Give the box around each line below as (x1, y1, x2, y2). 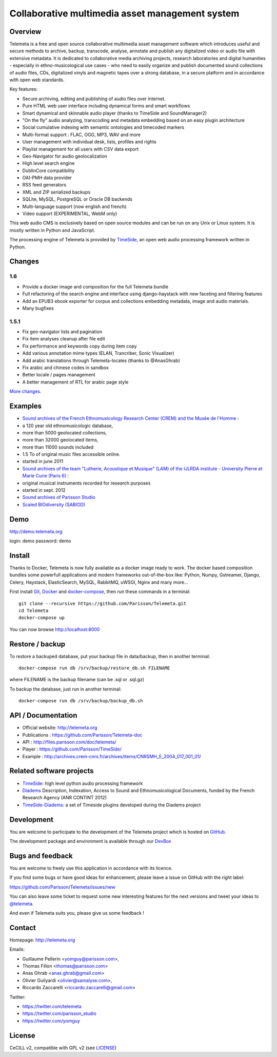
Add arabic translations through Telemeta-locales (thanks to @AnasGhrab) (22, 357, 181, 363)
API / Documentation (9, 711, 77, 720)
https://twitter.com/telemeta (22, 1003, 82, 1009)
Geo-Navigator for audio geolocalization (22, 153, 108, 159)
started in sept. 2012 (22, 487, 66, 493)
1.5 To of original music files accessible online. (22, 451, 121, 457)
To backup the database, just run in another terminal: (9, 686, 122, 692)
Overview (9, 27, 42, 36)
